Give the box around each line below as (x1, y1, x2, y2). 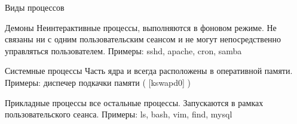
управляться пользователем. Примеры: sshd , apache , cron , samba (5, 44, 242, 57)
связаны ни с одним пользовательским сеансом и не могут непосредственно (5, 33, 281, 45)
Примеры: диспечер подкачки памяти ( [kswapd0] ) (5, 76, 191, 88)
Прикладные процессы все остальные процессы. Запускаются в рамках (5, 96, 264, 108)
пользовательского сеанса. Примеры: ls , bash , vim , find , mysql (5, 108, 232, 120)
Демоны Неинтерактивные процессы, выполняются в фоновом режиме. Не (5, 21, 277, 33)
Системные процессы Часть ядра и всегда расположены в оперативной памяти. (5, 64, 293, 77)
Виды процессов (5, 1, 65, 13)
